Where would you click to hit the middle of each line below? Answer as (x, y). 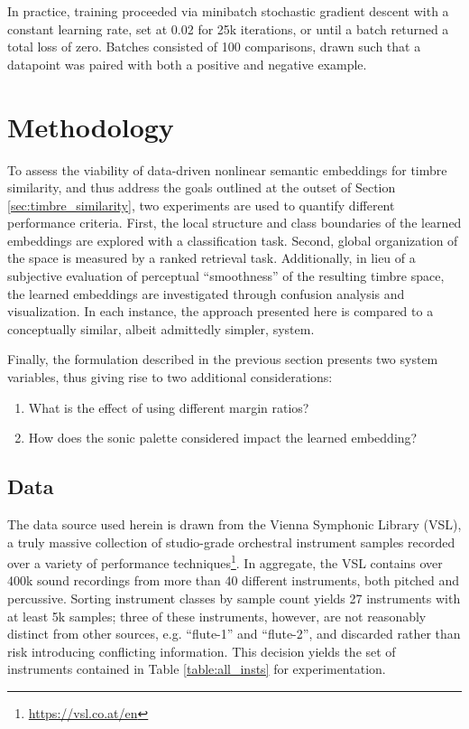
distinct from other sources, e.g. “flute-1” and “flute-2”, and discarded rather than (234, 634)
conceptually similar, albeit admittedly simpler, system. (161, 328)
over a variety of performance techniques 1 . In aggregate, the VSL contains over (225, 561)
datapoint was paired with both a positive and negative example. (187, 64)
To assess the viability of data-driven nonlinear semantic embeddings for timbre (227, 169)
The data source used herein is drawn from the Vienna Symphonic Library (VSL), (234, 524)
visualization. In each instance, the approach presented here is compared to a (221, 311)
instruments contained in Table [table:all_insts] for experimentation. (197, 669)
